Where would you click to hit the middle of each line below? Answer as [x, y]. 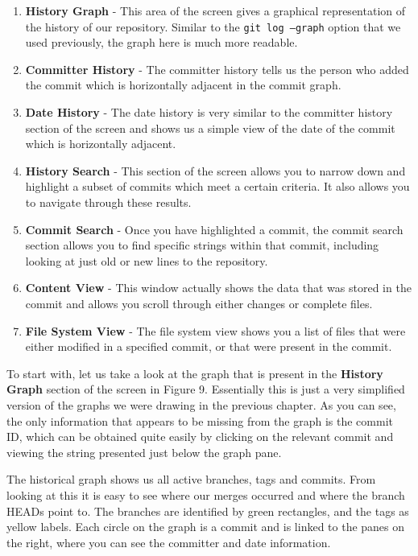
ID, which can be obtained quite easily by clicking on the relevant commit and [200, 437]
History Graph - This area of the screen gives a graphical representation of [215, 10]
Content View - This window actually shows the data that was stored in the [218, 288]
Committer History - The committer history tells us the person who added [217, 69]
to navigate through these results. [108, 202]
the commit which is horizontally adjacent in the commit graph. [183, 85]
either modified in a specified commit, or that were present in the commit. [209, 346]
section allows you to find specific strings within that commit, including [202, 245]
